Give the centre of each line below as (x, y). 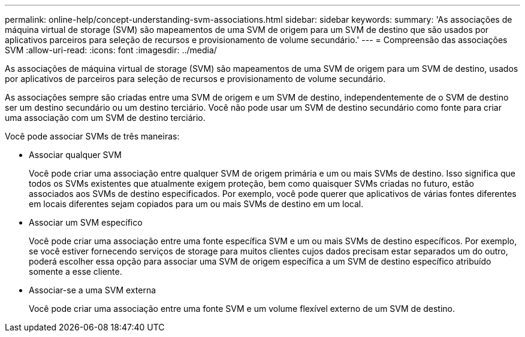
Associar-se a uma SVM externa (93, 290)
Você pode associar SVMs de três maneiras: (92, 136)
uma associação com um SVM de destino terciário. (105, 118)
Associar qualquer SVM (75, 155)
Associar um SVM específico (86, 222)
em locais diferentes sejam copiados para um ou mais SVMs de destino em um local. (196, 204)
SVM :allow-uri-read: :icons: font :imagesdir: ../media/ (111, 50)
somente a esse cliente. (76, 271)
